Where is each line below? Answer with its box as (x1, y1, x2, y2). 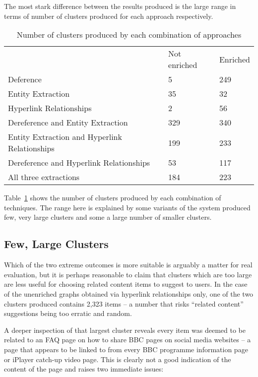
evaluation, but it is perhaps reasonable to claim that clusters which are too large (4, 269, 252, 279)
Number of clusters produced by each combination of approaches (16, 29, 242, 41)
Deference (8, 73, 42, 85)
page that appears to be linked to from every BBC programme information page (4, 344, 248, 354)
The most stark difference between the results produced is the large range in (4, 1, 236, 11)
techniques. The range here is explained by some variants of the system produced (4, 202, 251, 212)
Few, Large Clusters (4, 236, 109, 251)
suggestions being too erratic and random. (4, 308, 132, 318)
